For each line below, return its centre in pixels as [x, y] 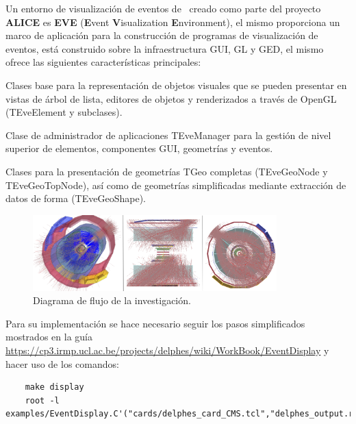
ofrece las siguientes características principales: [103, 62]
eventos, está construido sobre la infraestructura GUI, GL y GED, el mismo [165, 48]
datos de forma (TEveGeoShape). [76, 198]
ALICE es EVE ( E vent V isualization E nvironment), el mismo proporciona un [173, 22]
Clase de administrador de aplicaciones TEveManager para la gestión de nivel [168, 135]
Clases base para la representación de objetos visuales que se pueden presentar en [176, 85]
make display [54, 387]
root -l [42, 400]
